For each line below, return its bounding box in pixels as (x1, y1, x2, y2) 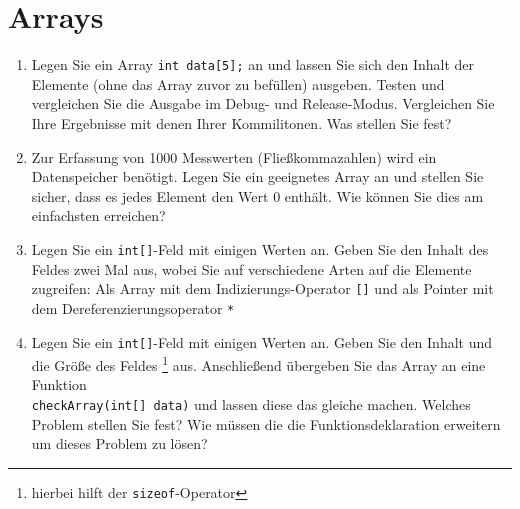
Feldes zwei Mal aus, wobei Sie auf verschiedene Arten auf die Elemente (31, 258, 472, 279)
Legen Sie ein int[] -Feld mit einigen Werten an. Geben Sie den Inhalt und (31, 331, 493, 352)
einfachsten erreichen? (31, 205, 166, 226)
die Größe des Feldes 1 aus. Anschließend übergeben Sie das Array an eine (31, 352, 486, 375)
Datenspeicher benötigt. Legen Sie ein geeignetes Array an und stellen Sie (31, 166, 484, 187)
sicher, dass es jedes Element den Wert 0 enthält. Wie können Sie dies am (31, 185, 484, 206)
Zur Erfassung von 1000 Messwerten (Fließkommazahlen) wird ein (31, 146, 437, 167)
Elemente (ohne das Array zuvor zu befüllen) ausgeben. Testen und (31, 73, 445, 94)
